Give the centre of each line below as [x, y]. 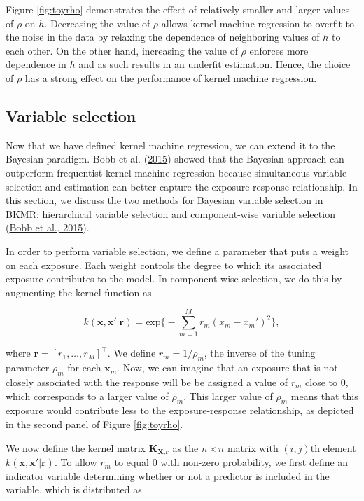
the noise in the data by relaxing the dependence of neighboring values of [163, 37]
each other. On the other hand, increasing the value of [122, 50]
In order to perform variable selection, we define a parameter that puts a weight [177, 251]
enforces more [279, 50]
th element [333, 447]
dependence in [36, 64]
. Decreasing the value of [97, 23]
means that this [324, 396]
